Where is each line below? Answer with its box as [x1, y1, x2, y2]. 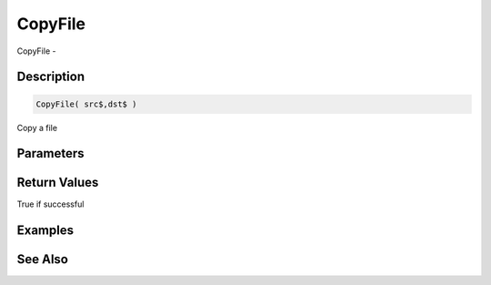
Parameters [16, 146, 85, 161]
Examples [16, 223, 75, 239]
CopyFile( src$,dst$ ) [35, 98, 137, 109]
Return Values [16, 175, 99, 190]
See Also [16, 251, 68, 268]
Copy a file [16, 122, 58, 133]
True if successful [16, 198, 85, 209]
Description [16, 69, 85, 85]
